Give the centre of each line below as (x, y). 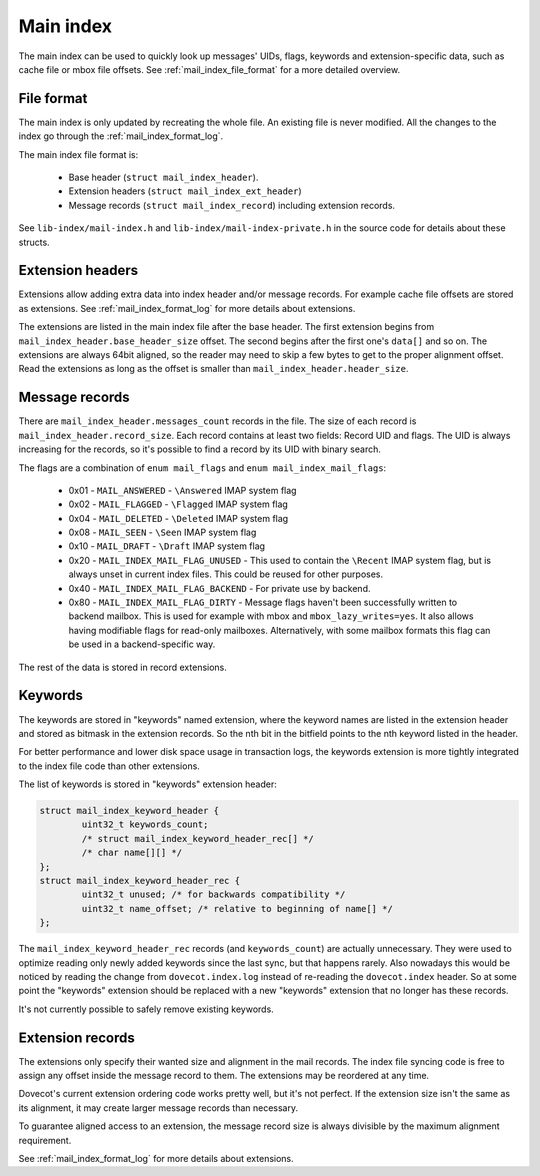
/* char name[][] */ (132, 853)
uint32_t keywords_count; (145, 824)
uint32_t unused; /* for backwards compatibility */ (213, 894)
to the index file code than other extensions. (109, 766)
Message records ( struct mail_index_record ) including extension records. (231, 205)
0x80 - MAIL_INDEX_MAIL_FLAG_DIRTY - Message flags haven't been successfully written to (263, 602)
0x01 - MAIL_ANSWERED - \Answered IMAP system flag (182, 490)
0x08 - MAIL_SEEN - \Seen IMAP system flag (162, 532)
